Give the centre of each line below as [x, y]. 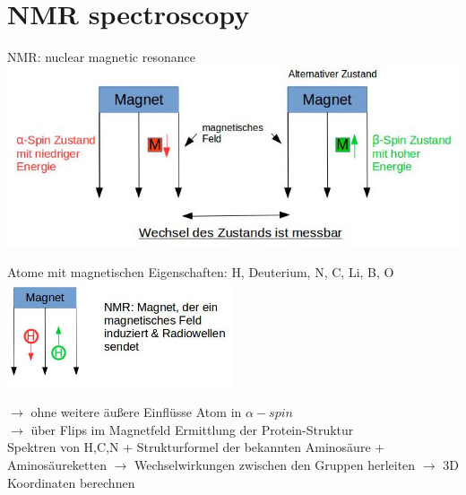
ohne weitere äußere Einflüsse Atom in [136, 412]
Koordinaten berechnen [71, 482]
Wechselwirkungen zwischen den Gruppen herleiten [275, 465]
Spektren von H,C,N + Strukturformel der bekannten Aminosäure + [196, 447]
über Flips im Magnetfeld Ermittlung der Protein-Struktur [192, 429]
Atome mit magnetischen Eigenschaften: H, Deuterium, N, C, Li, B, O [201, 272]
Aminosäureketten [57, 465]
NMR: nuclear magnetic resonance [101, 57]
